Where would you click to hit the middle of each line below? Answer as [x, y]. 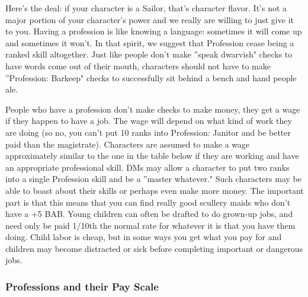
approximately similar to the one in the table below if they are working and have [152, 156]
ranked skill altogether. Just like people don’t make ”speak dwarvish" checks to [149, 54]
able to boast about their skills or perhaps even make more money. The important [155, 190]
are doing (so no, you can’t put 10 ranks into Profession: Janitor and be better [148, 132]
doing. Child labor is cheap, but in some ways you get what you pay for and [144, 237]
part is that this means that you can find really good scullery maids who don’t [148, 202]
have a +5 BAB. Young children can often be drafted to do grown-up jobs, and [149, 214]
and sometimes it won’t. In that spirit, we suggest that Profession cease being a [150, 42]
